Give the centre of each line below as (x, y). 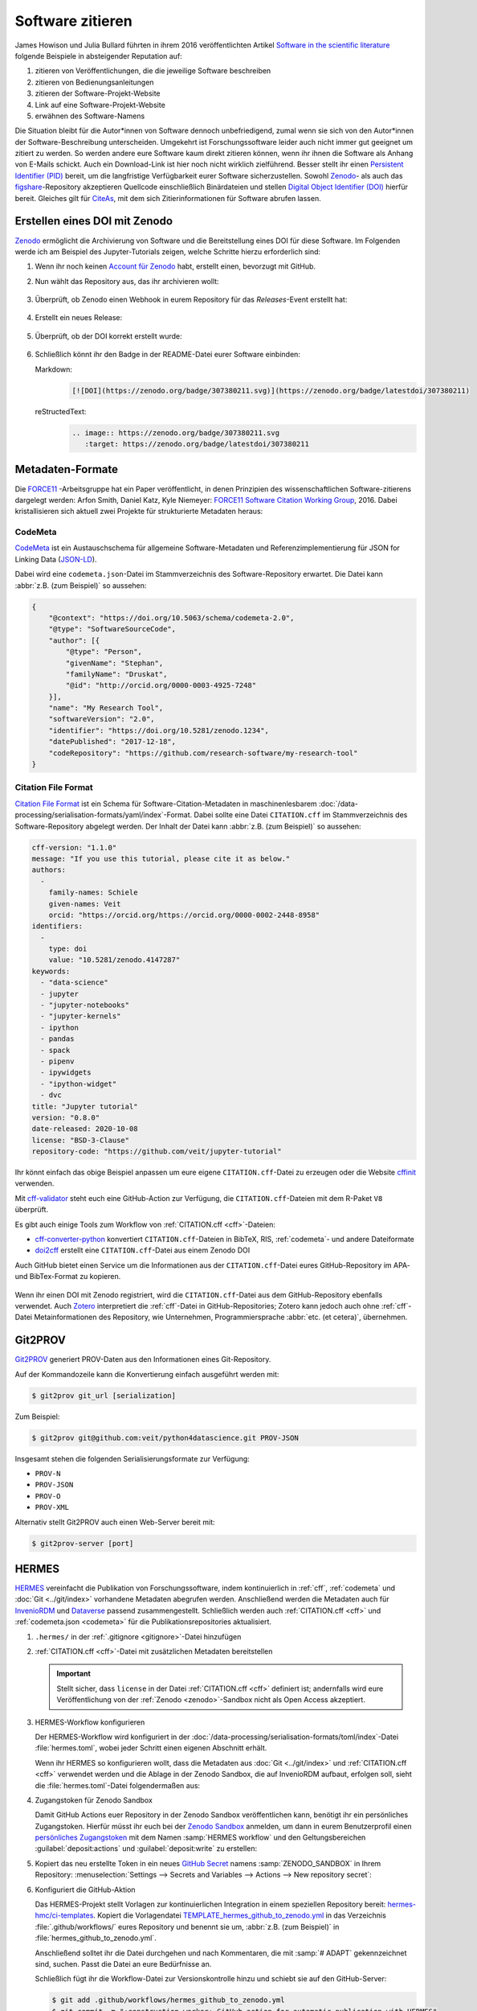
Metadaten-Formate (67, 469)
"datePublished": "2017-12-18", (112, 742)
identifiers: (57, 926)
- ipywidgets (66, 1073)
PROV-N (48, 1473)
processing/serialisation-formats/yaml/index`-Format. (104, 815)
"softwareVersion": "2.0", (102, 719)
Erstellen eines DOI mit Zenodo (94, 221)
